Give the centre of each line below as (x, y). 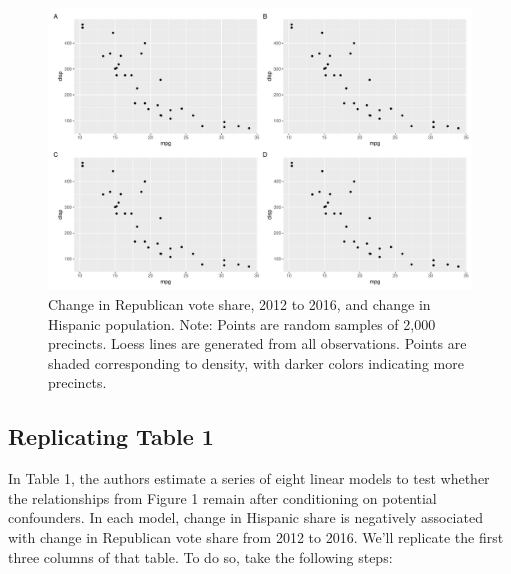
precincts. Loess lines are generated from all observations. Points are (257, 343)
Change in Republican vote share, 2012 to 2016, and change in (239, 303)
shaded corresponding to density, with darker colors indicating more (256, 362)
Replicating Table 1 (111, 436)
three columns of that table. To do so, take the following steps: (200, 556)
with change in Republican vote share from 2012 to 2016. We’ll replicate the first (256, 536)
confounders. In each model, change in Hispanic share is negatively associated (245, 517)
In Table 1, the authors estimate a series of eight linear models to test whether (249, 478)
